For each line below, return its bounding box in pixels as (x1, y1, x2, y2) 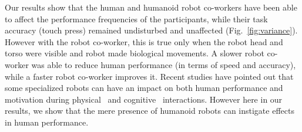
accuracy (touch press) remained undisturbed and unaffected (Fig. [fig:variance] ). (5, 24, 298, 36)
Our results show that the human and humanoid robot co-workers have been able (5, 1, 297, 13)
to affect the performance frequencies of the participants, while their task (5, 12, 268, 25)
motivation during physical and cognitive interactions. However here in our (5, 93, 283, 105)
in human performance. (5, 116, 89, 128)
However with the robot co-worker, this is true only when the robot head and (5, 35, 283, 48)
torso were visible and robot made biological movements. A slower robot (5, 47, 264, 59)
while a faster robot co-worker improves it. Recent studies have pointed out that (5, 70, 294, 82)
